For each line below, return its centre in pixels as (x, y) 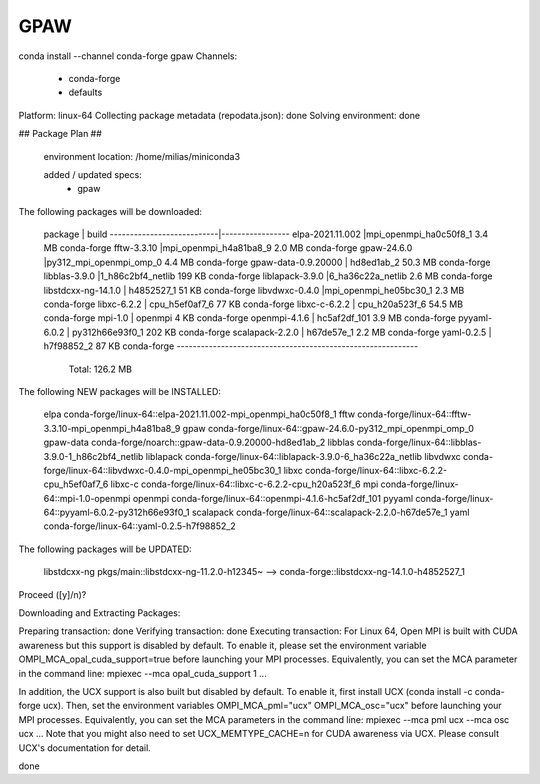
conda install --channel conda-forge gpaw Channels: (128, 56)
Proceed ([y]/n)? (52, 594)
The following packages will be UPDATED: (105, 549)
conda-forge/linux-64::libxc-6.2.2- (376, 470)
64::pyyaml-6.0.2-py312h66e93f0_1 (116, 512)
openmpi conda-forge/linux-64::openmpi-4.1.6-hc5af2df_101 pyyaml (273, 498)
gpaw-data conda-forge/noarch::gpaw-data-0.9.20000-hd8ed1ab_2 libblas (199, 442)
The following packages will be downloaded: (110, 211)
